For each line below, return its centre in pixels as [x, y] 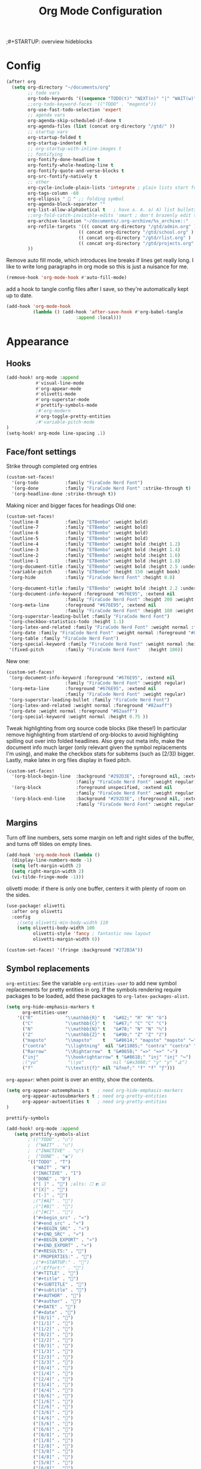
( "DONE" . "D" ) [51, 1178]
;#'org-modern [53, 411]
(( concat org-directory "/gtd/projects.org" [136, 243]
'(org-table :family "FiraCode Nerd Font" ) [64, 639]
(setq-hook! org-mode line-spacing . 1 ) [56, 433]
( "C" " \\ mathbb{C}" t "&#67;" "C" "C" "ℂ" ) [95, 1024]
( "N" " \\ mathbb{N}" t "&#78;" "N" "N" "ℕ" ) [95, 1029]
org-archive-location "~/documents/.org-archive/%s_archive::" [108, 221]
